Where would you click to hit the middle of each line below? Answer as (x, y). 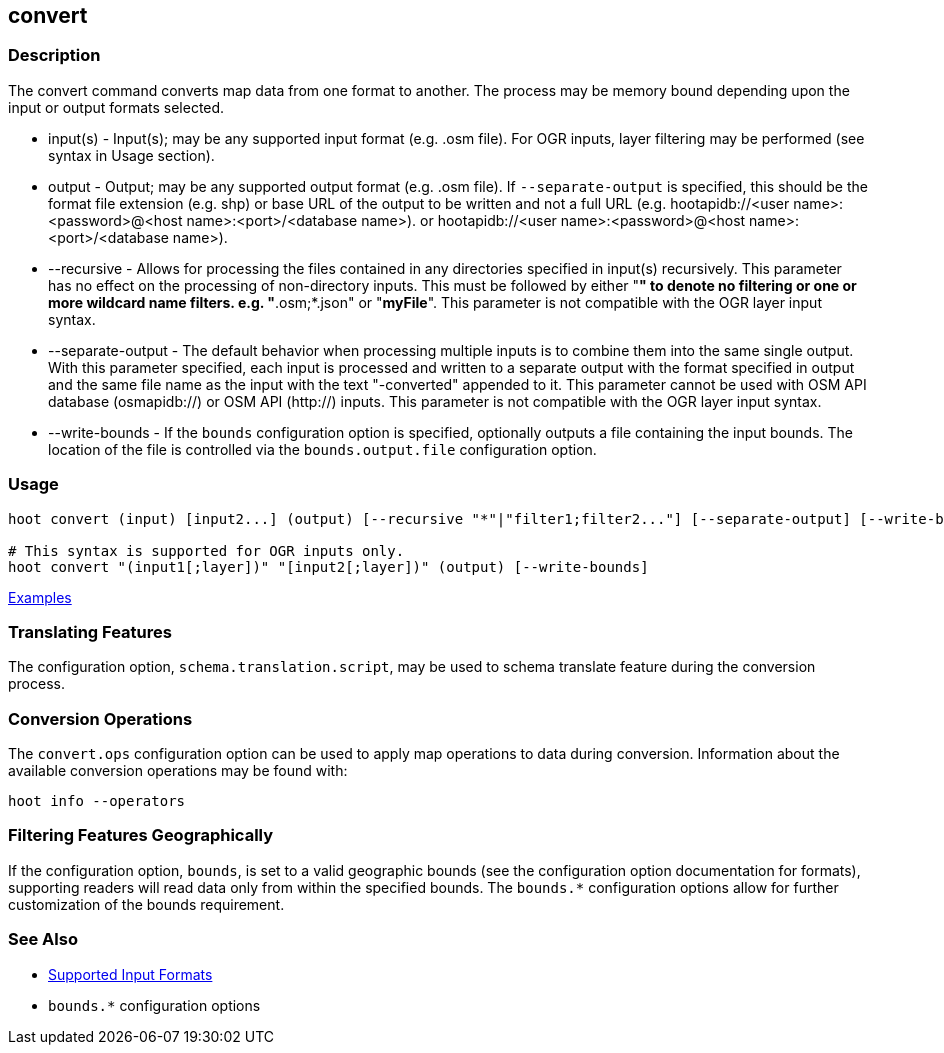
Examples (40, 597)
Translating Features (90, 631)
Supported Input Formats (130, 974)
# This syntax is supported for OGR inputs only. (206, 550)
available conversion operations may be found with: (178, 771)
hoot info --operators (97, 801)
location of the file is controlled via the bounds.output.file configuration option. (322, 449)
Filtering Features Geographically (141, 835)
